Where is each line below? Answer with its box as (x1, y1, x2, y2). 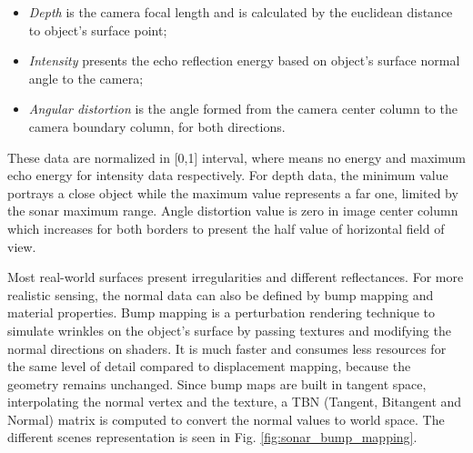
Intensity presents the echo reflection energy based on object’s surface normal (28, 51, 460, 70)
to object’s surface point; (28, 20, 167, 39)
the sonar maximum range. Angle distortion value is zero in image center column (7, 201, 458, 220)
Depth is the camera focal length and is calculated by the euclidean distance (28, 3, 453, 21)
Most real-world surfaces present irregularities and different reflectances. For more (7, 267, 464, 287)
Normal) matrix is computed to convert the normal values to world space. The (7, 409, 445, 428)
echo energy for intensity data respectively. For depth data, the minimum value (7, 166, 448, 185)
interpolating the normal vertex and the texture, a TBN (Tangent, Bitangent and (7, 392, 462, 411)
